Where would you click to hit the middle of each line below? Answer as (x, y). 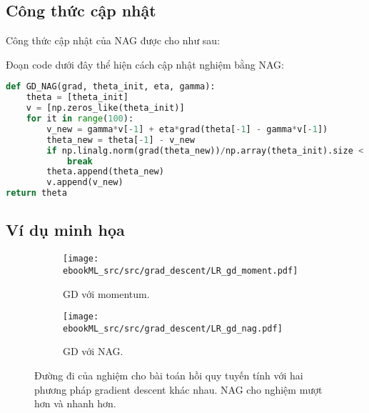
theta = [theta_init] (77, 98)
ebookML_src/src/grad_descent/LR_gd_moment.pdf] (181, 270)
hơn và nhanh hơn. (75, 403)
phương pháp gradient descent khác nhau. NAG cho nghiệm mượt (178, 389)
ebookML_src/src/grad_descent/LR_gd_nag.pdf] (173, 328)
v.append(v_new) (85, 183)
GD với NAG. (93, 351)
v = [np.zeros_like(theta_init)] (105, 108)
